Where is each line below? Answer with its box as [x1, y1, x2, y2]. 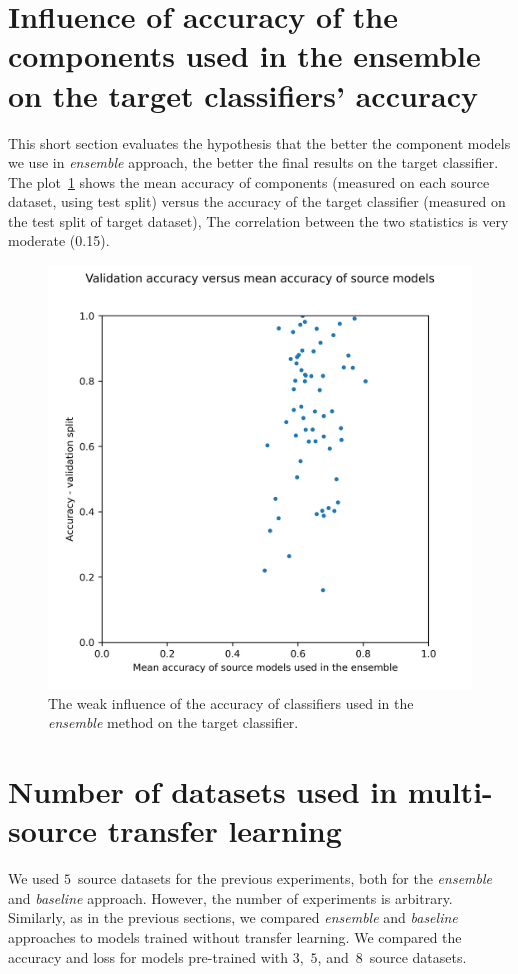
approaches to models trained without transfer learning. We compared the [8, 926, 462, 947]
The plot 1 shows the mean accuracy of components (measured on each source [8, 171, 490, 192]
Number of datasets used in [8, 771, 398, 812]
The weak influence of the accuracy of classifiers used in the [48, 692, 414, 713]
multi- [407, 771, 493, 812]
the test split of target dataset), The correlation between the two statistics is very [8, 210, 509, 231]
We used [8, 868, 60, 889]
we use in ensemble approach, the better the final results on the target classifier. [8, 152, 499, 173]
